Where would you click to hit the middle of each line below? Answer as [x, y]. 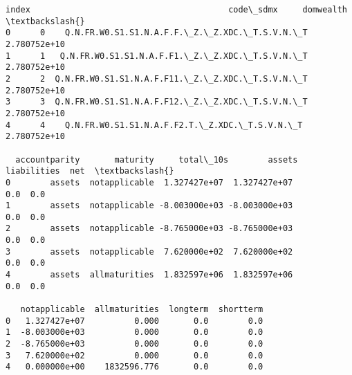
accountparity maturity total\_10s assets [157, 159]
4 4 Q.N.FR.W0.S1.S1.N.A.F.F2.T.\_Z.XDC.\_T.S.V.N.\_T [154, 125]
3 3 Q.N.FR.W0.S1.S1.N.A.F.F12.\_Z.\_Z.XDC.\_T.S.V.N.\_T [157, 102]
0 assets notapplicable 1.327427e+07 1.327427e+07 [149, 182]
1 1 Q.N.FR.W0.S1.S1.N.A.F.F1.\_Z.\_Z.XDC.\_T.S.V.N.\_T [157, 56]
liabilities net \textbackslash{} [90, 171]
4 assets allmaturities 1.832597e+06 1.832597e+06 [149, 275]
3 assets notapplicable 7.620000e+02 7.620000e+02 [149, 251]
